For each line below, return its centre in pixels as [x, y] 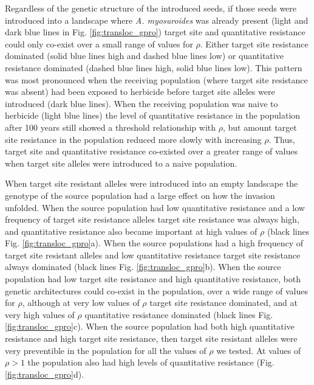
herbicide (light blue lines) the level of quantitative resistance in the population [153, 115]
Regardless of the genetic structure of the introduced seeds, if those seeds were [151, 8]
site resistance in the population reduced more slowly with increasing [133, 139]
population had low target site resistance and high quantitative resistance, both [153, 279]
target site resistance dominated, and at [224, 303]
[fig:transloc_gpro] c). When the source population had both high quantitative [150, 326]
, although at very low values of [81, 303]
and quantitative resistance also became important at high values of [131, 231]
